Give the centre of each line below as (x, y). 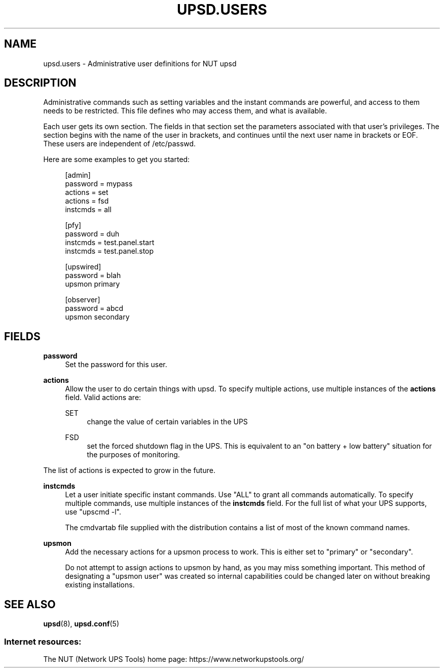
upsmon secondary (97, 317)
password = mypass (99, 184)
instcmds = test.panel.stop (109, 251)
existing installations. (100, 585)
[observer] (83, 300)
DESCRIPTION (40, 83)
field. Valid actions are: (103, 398)
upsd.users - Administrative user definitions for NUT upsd (140, 63)
